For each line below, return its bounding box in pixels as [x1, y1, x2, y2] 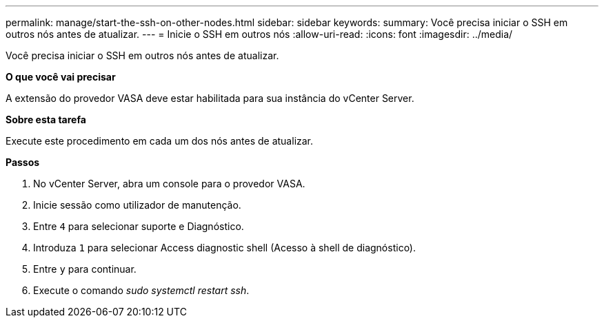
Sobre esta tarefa [6, 114, 86, 125]
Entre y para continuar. [33, 263, 137, 275]
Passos [6, 156, 40, 168]
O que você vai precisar [6, 71, 116, 83]
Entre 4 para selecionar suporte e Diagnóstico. [33, 220, 244, 232]
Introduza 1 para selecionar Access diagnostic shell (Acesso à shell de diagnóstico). [33, 242, 416, 253]
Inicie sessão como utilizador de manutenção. [33, 199, 241, 211]
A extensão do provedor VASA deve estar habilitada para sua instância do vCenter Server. [6, 92, 414, 104]
